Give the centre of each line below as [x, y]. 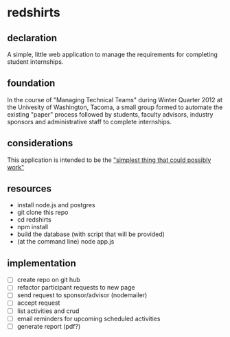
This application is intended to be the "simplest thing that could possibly [109, 160]
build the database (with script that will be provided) [91, 234]
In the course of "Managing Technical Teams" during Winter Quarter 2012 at [115, 100]
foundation [31, 83]
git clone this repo [43, 212]
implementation [42, 263]
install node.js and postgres [56, 205]
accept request [38, 303]
